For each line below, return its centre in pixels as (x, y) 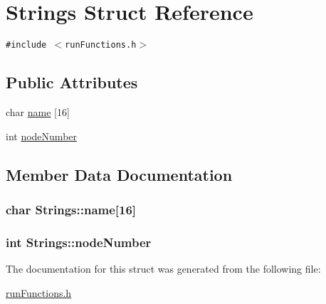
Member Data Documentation (119, 174)
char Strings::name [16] (71, 209)
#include (26, 45)
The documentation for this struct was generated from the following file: (163, 269)
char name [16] (38, 111)
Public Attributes (72, 82)
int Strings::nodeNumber (79, 242)
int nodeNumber (42, 136)
